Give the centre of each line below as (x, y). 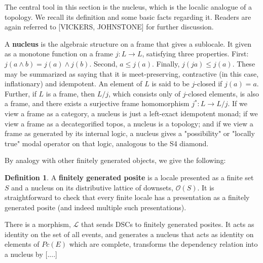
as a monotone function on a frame (59, 54)
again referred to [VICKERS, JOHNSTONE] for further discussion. (109, 27)
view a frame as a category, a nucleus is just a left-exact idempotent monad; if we (131, 113)
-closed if (209, 84)
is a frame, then (70, 93)
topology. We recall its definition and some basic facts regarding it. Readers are (128, 17)
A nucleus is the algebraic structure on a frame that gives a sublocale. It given (128, 43)
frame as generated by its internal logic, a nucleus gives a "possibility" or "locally (130, 133)
